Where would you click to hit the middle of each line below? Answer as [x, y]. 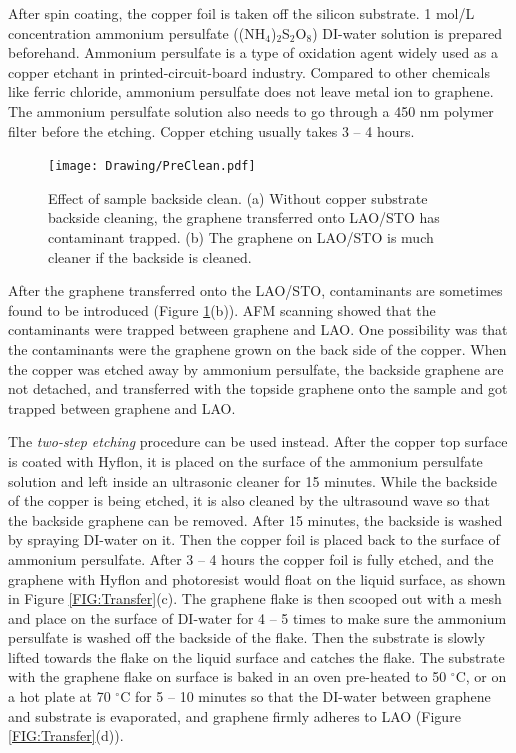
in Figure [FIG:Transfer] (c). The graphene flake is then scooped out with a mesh [255, 598]
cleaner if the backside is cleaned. [150, 256]
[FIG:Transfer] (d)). [66, 735]
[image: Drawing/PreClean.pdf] [152, 166]
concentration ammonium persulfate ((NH [137, 32]
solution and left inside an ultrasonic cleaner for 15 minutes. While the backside [252, 480]
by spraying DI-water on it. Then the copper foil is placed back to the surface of [254, 539]
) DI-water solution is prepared [407, 32]
